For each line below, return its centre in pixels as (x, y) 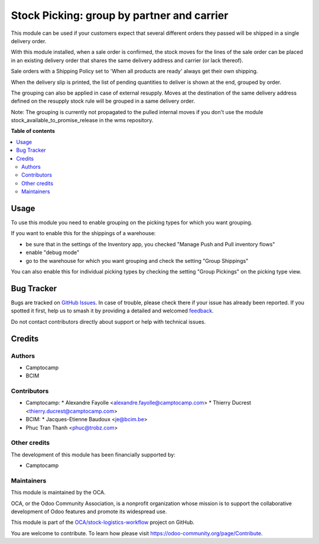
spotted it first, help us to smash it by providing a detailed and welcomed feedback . (112, 311)
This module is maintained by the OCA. (58, 493)
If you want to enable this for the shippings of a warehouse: (83, 233)
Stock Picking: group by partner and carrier (120, 15)
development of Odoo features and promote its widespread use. (89, 512)
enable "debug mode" (53, 253)
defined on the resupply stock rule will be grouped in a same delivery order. (103, 101)
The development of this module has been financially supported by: (93, 454)
